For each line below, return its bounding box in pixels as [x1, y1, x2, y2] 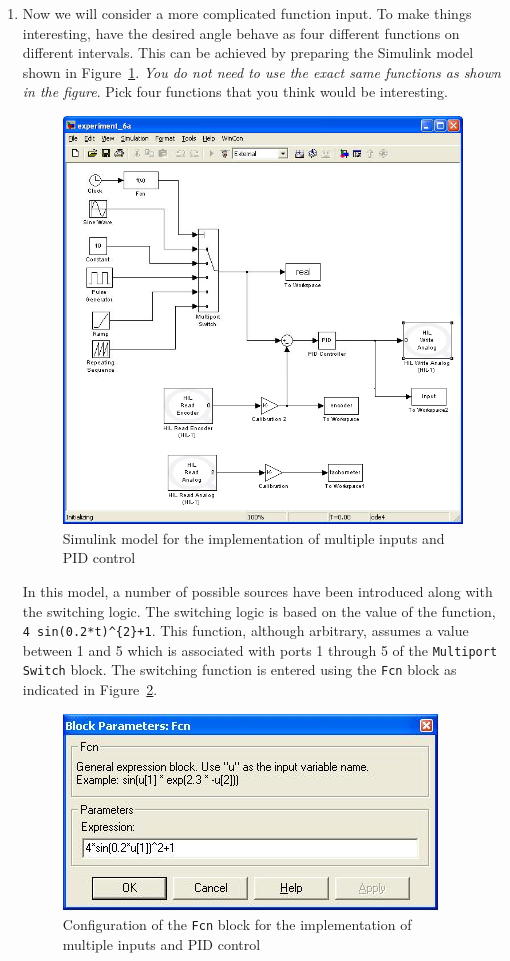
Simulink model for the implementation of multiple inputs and [62, 527, 445, 548]
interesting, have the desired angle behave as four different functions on [22, 22, 460, 43]
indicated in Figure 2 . [22, 679, 158, 700]
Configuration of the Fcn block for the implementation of [62, 914, 412, 935]
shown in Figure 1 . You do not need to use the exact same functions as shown [22, 61, 501, 82]
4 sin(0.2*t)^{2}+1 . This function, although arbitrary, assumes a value [22, 620, 469, 641]
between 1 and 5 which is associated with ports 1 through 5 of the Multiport [22, 639, 498, 660]
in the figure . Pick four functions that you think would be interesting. [22, 81, 448, 102]
